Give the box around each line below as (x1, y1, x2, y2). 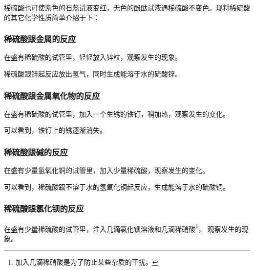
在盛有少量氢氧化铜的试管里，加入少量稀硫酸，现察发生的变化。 (4, 165, 209, 175)
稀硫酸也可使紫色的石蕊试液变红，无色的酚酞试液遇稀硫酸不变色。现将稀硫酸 (4, 2, 250, 12)
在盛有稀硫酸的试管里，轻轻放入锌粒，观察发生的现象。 (4, 52, 182, 62)
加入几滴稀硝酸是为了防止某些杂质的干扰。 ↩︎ (15, 257, 158, 267)
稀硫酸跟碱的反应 (4, 146, 68, 158)
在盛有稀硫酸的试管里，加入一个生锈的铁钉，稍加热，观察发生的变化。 (4, 108, 230, 119)
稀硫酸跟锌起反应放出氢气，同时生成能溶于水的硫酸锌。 (4, 69, 182, 78)
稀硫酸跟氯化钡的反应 (4, 202, 84, 215)
